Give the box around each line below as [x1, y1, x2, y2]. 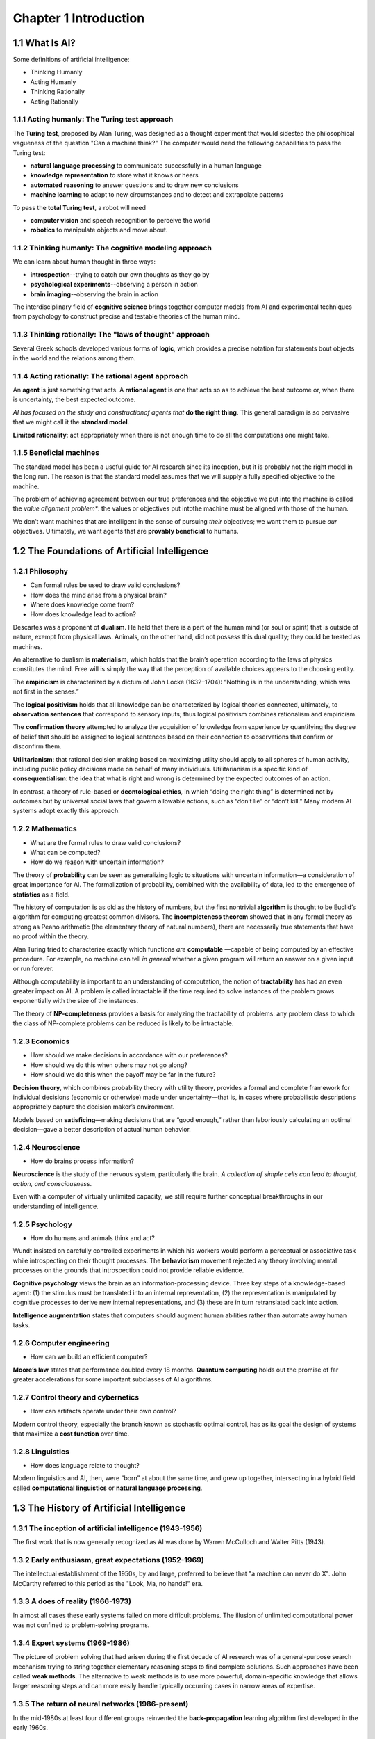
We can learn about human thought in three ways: [12, 257, 156, 266]
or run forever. [12, 964, 54, 973]
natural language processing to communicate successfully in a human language [30, 161, 262, 170]
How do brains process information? [30, 1157, 135, 1165]
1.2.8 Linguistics [12, 1447, 69, 1457]
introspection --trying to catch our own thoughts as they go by [30, 270, 210, 278]
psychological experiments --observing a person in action [30, 280, 198, 289]
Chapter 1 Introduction [12, 10, 145, 26]
